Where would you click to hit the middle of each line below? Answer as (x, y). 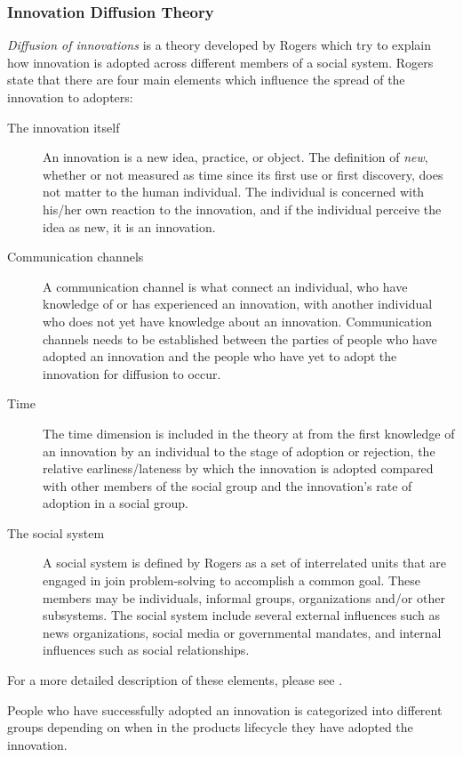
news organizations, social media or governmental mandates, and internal (242, 632)
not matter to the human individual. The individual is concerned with (234, 192)
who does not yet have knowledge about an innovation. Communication (237, 321)
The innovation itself (64, 127)
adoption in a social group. (116, 503)
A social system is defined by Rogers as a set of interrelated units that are (244, 563)
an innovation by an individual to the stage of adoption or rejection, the (239, 451)
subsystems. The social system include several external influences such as (241, 615)
